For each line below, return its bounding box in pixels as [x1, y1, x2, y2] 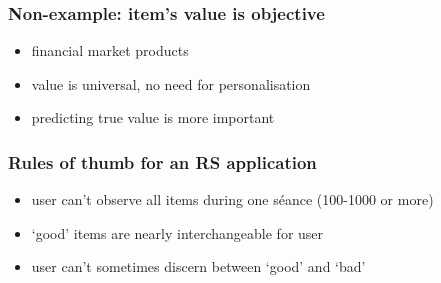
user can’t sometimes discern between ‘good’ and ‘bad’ [31, 256, 366, 277]
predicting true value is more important [31, 107, 275, 128]
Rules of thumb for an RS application [8, 149, 317, 174]
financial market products [31, 40, 189, 61]
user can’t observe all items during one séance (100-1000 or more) [31, 189, 434, 210]
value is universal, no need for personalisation [31, 73, 311, 94]
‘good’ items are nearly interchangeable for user [31, 222, 324, 243]
